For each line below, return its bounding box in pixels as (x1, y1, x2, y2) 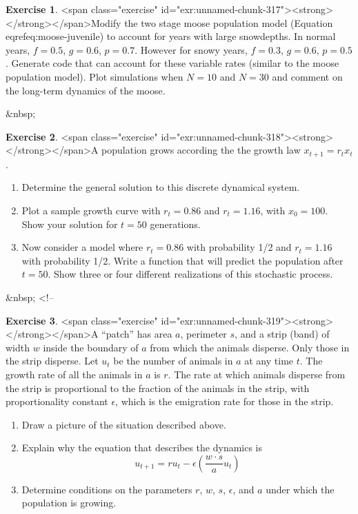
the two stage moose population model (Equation (124, 15, 333, 30)
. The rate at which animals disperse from (168, 367, 346, 381)
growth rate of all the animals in (6, 367, 143, 381)
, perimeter (180, 327, 227, 341)
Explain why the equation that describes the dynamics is (21, 440, 263, 455)
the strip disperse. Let (6, 353, 99, 368)
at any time (244, 353, 294, 368)
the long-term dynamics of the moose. (6, 83, 166, 97)
